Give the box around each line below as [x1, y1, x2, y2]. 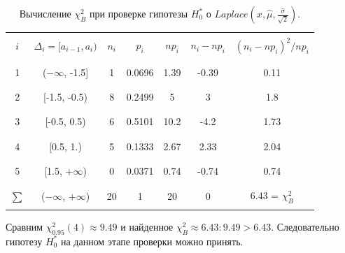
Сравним [6, 219, 43, 234]
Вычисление [19, 6, 71, 20]
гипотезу [6, 233, 43, 248]
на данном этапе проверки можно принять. [60, 233, 244, 248]
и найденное [120, 219, 174, 234]
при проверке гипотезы [89, 6, 188, 20]
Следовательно [276, 219, 339, 234]
